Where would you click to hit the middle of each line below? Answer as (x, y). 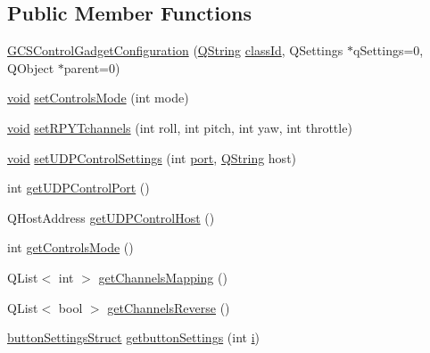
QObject (31, 67)
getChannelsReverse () (169, 307)
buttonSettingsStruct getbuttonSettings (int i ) (134, 337)
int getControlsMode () (70, 247)
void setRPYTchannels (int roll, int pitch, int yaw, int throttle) (180, 127)
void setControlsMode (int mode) (98, 98)
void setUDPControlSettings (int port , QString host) (152, 157)
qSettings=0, (388, 50)
